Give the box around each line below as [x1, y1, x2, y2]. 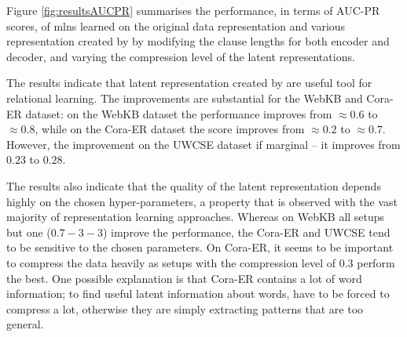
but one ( [6, 223, 51, 240]
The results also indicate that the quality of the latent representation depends [6, 177, 381, 194]
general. [6, 316, 44, 332]
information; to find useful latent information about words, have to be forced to [6, 285, 390, 302]
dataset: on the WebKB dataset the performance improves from [25, 105, 332, 121]
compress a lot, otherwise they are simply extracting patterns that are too [6, 300, 364, 317]
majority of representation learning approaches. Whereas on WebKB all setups [6, 208, 385, 225]
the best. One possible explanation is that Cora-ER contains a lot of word [6, 270, 362, 286]
